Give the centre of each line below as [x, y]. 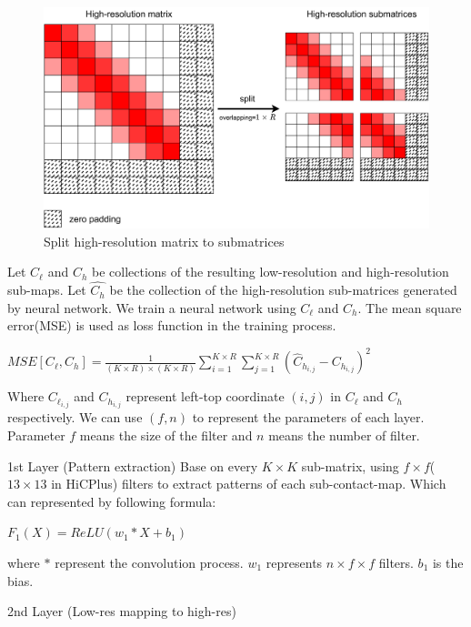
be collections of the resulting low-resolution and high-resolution [270, 272]
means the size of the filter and [166, 435]
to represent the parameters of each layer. [308, 417]
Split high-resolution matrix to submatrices [164, 241]
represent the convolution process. [149, 562]
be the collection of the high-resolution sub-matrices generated [283, 290]
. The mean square [410, 307]
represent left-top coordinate [205, 396]
